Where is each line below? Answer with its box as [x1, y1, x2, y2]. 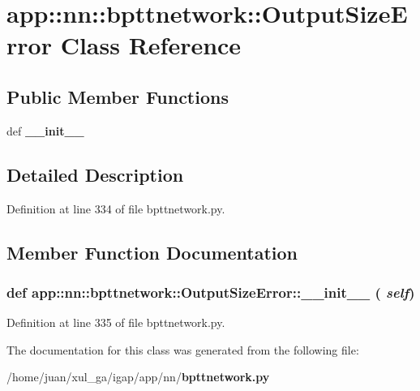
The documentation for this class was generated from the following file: [6, 341, 359, 358]
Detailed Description [6, 161, 184, 187]
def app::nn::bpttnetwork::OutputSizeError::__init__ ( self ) [6, 281, 415, 302]
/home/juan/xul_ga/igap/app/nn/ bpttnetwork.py [6, 368, 270, 385]
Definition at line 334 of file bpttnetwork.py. [6, 200, 225, 217]
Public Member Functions [6, 84, 229, 109]
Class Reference [60, 28, 242, 62]
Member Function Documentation [6, 239, 298, 264]
